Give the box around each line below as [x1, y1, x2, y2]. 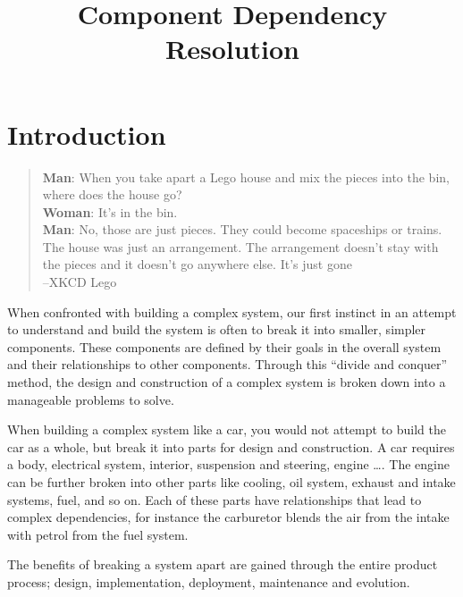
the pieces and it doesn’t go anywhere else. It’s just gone [42, 255, 352, 273]
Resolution [165, 30, 299, 67]
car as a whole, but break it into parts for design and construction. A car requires [7, 437, 455, 456]
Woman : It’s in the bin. [42, 202, 178, 221]
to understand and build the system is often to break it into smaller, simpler [7, 320, 426, 339]
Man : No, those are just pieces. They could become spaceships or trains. [42, 220, 442, 239]
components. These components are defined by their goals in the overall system [7, 337, 442, 356]
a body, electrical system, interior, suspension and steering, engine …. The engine [7, 455, 450, 474]
